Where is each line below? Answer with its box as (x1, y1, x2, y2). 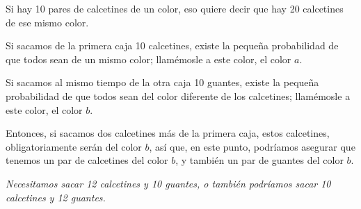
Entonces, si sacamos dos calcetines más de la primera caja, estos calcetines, (6, 126, 330, 140)
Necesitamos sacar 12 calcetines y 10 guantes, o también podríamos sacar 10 (6, 176, 331, 190)
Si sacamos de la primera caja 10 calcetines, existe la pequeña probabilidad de (6, 38, 339, 53)
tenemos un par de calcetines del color (6, 153, 168, 167)
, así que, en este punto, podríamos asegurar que (149, 139, 355, 153)
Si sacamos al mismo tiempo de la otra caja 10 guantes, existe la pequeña (6, 75, 319, 90)
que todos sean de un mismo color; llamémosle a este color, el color (6, 51, 291, 66)
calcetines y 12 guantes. (6, 190, 106, 204)
